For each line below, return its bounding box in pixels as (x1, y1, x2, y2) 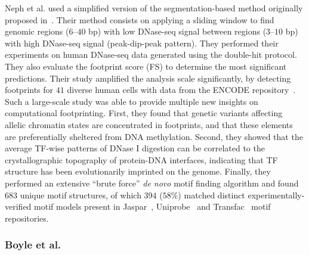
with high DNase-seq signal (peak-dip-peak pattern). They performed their (5, 36, 279, 49)
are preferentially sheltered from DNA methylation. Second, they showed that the (5, 130, 303, 142)
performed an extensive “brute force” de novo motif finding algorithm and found (5, 176, 299, 189)
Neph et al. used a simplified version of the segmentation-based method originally (5, 2, 303, 14)
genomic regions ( (5, 25, 69, 38)
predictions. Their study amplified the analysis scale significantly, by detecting (5, 71, 291, 84)
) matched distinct (178, 188, 245, 201)
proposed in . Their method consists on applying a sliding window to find (5, 13, 274, 26)
